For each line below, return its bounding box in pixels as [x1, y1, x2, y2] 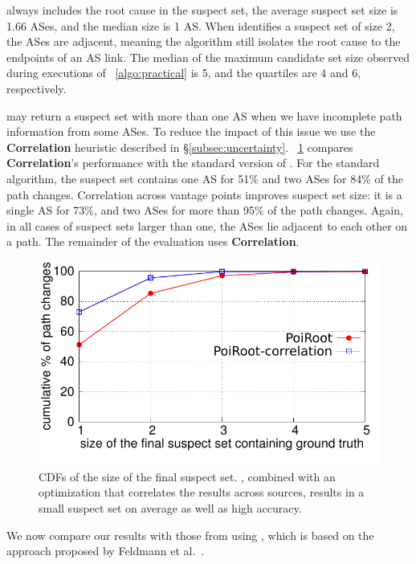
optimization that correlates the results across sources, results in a [39, 484, 365, 501]
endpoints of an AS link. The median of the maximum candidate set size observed [6, 48, 410, 65]
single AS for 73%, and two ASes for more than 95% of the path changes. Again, [6, 202, 403, 219]
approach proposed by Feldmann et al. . [6, 542, 205, 559]
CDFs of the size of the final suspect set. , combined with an [39, 468, 336, 484]
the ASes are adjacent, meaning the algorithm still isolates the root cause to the [6, 33, 401, 50]
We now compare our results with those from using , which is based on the [6, 526, 374, 543]
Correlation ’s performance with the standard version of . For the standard [6, 154, 380, 171]
